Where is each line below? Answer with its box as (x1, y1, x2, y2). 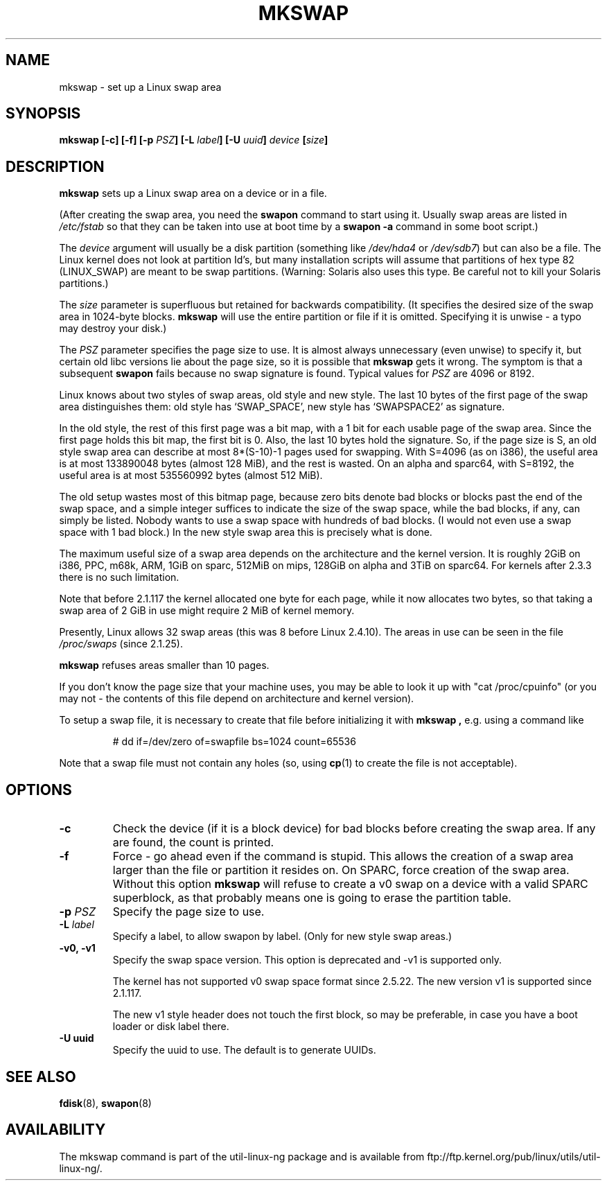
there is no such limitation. (59, 571, 179, 584)
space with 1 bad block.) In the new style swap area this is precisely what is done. (59, 526, 432, 539)
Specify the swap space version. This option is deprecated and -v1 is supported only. (112, 954, 502, 966)
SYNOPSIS (6, 105, 81, 123)
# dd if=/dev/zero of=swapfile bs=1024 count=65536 (112, 735, 356, 748)
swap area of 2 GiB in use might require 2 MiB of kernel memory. (59, 604, 355, 617)
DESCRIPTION (6, 157, 105, 175)
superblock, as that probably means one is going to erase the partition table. (112, 891, 511, 905)
